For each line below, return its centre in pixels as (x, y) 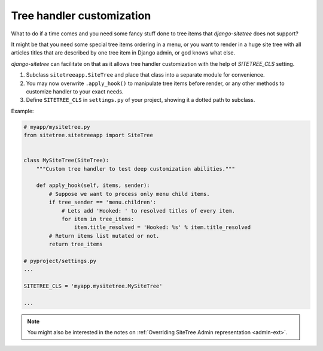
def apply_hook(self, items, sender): (93, 185)
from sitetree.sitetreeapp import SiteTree (89, 135)
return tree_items (76, 244)
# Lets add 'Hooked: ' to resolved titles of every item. (148, 211)
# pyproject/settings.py (60, 261)
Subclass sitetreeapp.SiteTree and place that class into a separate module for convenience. (146, 75)
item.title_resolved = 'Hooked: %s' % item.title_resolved (162, 227)
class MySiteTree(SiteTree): (66, 161)
